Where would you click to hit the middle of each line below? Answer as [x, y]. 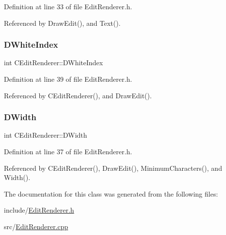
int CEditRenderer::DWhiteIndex [53, 63]
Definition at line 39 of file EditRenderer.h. [68, 79]
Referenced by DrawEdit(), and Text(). [62, 23]
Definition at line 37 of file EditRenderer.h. [68, 151]
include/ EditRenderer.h [39, 210]
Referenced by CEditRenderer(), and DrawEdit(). [78, 95]
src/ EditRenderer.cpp [36, 226]
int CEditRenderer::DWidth [46, 135]
